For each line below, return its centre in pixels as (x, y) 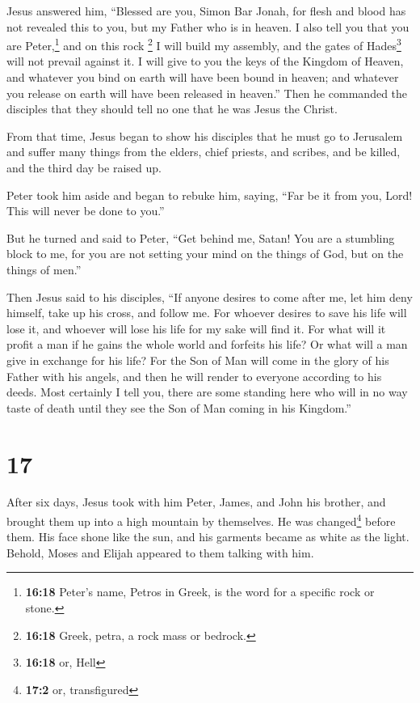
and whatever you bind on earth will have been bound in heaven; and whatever (203, 77)
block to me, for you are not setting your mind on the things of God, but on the (205, 254)
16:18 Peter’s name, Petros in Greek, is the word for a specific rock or (200, 592)
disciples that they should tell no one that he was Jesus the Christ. (172, 109)
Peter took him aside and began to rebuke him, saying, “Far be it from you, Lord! (210, 195)
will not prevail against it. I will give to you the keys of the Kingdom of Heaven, (205, 61)
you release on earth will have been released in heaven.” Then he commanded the (207, 93)
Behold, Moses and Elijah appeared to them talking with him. (160, 552)
